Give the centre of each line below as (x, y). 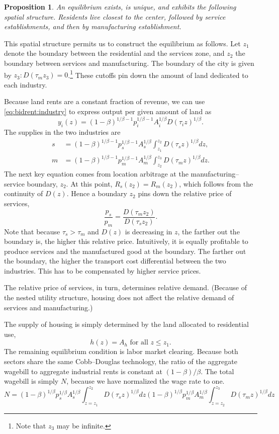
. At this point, (89, 183)
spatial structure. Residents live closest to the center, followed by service (115, 16)
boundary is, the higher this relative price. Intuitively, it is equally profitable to (126, 241)
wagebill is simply (31, 381)
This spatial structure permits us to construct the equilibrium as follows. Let (122, 43)
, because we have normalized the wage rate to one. (146, 381)
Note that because (32, 231)
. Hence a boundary (97, 193)
